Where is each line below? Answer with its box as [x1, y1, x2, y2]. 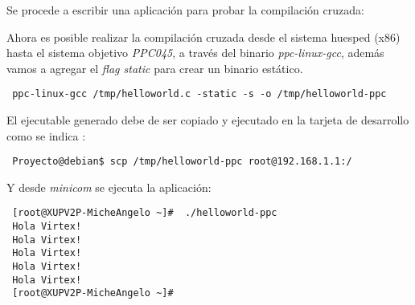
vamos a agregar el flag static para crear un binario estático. [6, 59, 303, 76]
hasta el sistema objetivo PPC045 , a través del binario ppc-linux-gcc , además [6, 44, 384, 61]
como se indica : [6, 127, 86, 144]
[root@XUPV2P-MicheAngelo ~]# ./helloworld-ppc [12, 207, 277, 219]
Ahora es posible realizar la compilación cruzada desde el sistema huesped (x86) [6, 28, 401, 45]
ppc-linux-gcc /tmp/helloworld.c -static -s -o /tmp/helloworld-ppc [12, 88, 387, 100]
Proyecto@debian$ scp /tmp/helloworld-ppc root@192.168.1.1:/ [12, 156, 352, 168]
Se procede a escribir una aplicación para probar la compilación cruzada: [6, 2, 364, 18]
